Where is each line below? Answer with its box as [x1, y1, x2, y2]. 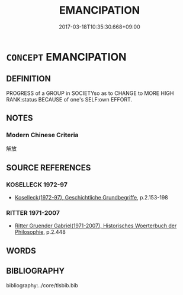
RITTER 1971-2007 [6, 209, 60, 217]
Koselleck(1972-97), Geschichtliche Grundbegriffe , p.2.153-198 [14, 194, 169, 201]
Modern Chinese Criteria [6, 131, 79, 139]
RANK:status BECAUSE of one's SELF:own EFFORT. [6, 96, 132, 103]
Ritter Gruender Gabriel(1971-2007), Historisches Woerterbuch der [14, 222, 177, 229]
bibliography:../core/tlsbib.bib [6, 281, 79, 288]
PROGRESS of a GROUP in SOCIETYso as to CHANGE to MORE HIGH [6, 90, 174, 97]
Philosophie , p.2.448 [14, 229, 66, 236]
